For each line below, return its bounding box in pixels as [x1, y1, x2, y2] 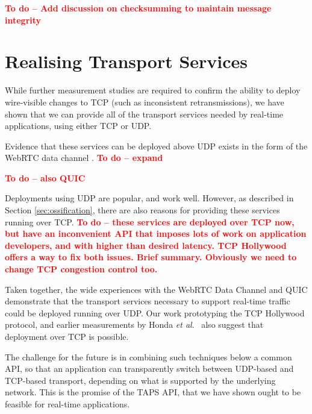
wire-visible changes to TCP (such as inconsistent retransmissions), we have [5, 95, 284, 108]
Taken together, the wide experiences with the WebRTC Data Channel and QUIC [5, 283, 308, 295]
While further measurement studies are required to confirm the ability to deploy [5, 84, 301, 96]
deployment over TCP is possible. [5, 330, 129, 342]
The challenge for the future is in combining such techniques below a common [5, 350, 292, 363]
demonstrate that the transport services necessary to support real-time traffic [5, 295, 290, 307]
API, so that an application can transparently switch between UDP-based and [5, 362, 294, 375]
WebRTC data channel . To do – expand [5, 151, 163, 164]
